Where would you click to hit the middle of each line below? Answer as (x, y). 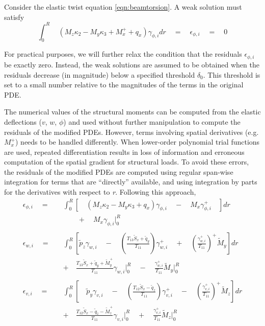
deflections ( (23, 121)
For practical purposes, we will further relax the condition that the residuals (123, 54)
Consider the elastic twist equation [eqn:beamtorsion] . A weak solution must (123, 7)
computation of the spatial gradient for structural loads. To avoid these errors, (127, 162)
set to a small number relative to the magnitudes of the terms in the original (124, 85)
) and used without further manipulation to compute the (152, 121)
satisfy (14, 17)
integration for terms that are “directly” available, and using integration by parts (131, 182)
